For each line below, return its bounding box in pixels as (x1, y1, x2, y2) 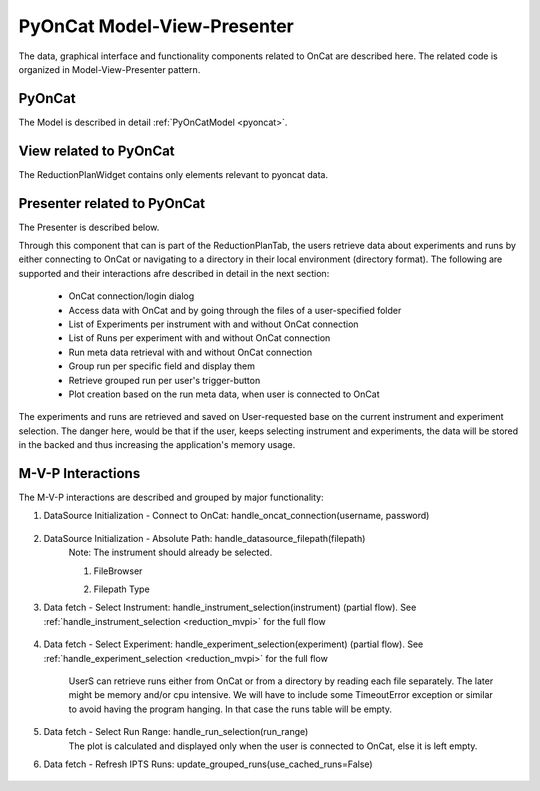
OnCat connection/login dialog (68, 290, 195, 302)
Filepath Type (93, 583, 150, 595)
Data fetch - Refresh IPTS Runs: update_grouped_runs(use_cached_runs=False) (43, 758, 374, 770)
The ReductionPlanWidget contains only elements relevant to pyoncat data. (18, 168, 329, 180)
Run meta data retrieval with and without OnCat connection (68, 346, 313, 358)
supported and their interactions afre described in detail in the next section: (18, 267, 330, 279)
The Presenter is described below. (18, 221, 160, 233)
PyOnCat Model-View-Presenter (18, 15, 294, 37)
